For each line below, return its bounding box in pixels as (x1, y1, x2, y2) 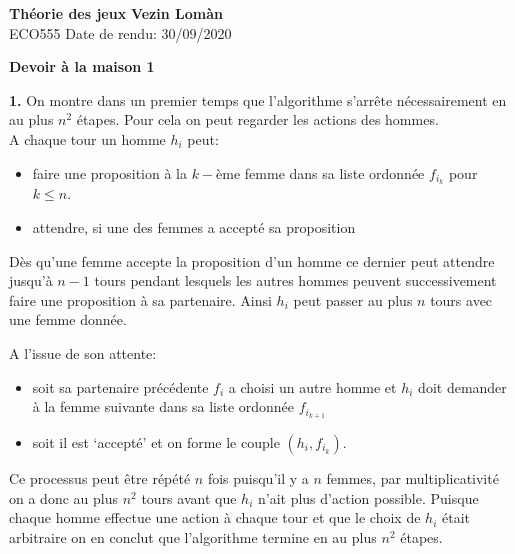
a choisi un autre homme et (228, 376, 397, 397)
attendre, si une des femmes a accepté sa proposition (32, 217, 356, 238)
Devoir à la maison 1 (9, 56, 155, 77)
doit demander (418, 376, 507, 397)
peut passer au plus (293, 289, 413, 310)
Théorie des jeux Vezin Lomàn (9, 3, 223, 23)
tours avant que (141, 487, 237, 508)
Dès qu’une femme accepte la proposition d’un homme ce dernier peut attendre (9, 250, 495, 271)
